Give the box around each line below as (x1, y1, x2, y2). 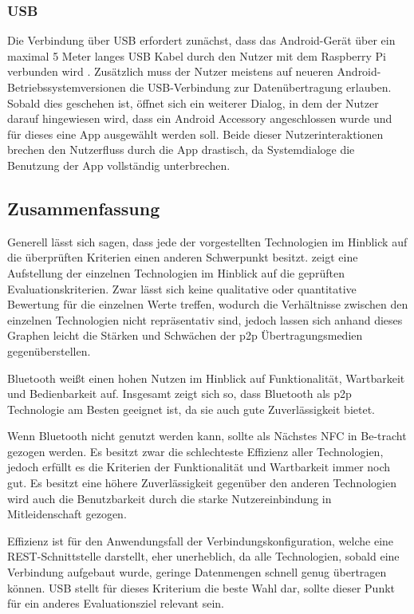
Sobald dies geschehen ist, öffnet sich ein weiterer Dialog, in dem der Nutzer (7, 94, 379, 111)
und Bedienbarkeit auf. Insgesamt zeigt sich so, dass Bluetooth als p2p (7, 385, 352, 402)
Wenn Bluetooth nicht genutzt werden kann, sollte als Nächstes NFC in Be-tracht (7, 427, 407, 444)
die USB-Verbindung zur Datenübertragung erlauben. (129, 79, 392, 95)
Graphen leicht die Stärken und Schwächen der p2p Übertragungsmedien (7, 327, 363, 344)
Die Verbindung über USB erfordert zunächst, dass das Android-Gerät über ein (7, 32, 396, 49)
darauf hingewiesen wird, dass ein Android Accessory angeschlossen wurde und (7, 110, 392, 127)
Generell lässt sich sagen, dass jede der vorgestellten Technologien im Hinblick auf (7, 233, 408, 250)
